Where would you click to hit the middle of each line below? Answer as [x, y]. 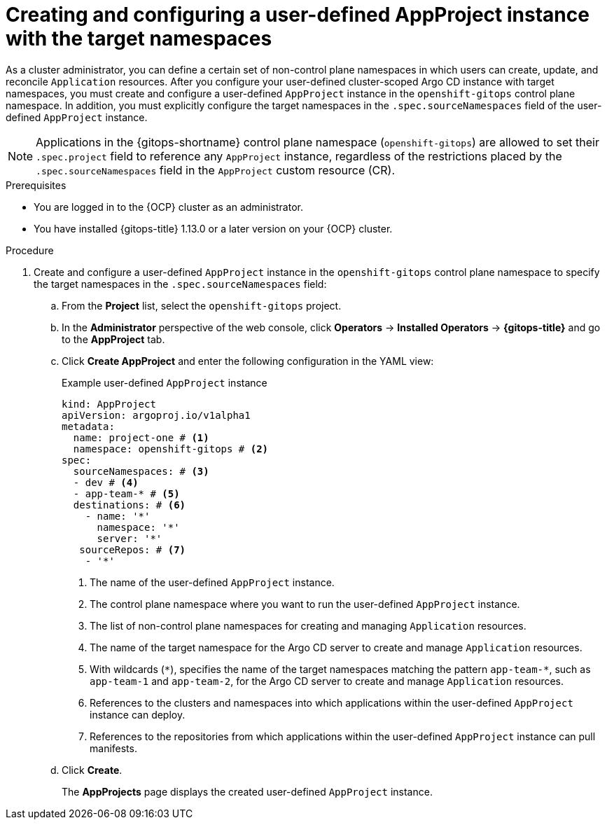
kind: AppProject [109, 404]
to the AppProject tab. [113, 339]
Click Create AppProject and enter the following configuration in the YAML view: [248, 361]
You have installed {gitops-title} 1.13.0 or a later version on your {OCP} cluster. [213, 228]
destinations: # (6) [130, 505]
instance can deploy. [138, 714]
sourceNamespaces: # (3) [141, 471]
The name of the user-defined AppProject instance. [212, 582]
